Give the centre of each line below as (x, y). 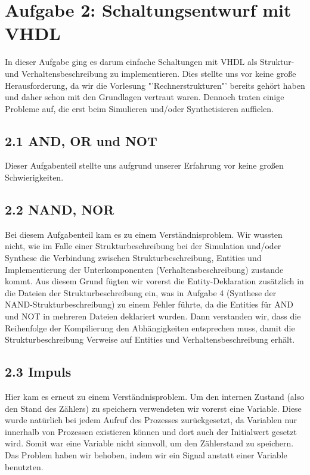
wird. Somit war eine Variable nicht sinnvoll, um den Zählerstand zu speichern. (149, 443)
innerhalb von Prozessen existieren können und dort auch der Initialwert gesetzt (151, 431)
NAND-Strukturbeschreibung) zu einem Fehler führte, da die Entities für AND (149, 304)
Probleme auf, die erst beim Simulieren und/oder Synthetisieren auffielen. (139, 108)
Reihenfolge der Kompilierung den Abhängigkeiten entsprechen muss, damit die (150, 327)
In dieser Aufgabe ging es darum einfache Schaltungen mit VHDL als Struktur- (150, 62)
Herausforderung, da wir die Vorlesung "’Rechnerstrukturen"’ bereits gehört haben (155, 85)
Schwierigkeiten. (34, 177)
